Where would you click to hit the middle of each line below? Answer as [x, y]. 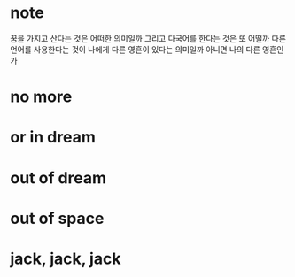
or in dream [53, 138]
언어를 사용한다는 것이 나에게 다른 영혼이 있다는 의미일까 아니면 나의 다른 [135, 49]
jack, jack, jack [66, 258]
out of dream [58, 177]
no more [41, 97]
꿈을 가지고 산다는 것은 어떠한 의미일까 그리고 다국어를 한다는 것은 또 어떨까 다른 [148, 38]
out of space [57, 218]
